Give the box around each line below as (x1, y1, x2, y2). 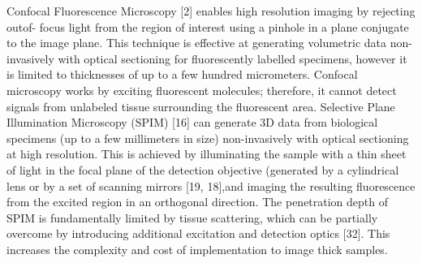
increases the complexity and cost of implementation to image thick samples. (6, 240, 388, 257)
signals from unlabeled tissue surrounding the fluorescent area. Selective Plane (6, 97, 395, 114)
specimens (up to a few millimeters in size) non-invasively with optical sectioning (6, 129, 409, 146)
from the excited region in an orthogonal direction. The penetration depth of (6, 193, 389, 210)
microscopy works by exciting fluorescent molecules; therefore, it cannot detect (6, 81, 397, 98)
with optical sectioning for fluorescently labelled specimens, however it (58, 50, 407, 67)
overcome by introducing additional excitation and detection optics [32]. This (6, 225, 390, 242)
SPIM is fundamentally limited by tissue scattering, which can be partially (6, 209, 378, 226)
